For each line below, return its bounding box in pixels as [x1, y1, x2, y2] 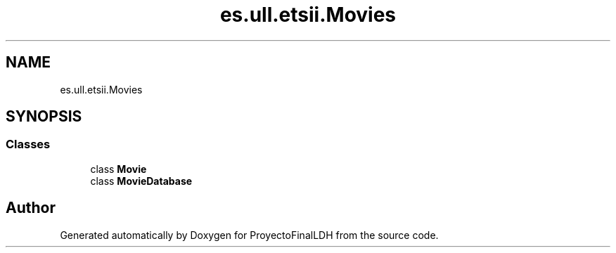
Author [6, 199, 56, 217]
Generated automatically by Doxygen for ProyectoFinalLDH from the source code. [60, 228, 439, 241]
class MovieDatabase [90, 174, 193, 187]
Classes [6, 137, 51, 152]
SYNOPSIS [6, 108, 82, 126]
